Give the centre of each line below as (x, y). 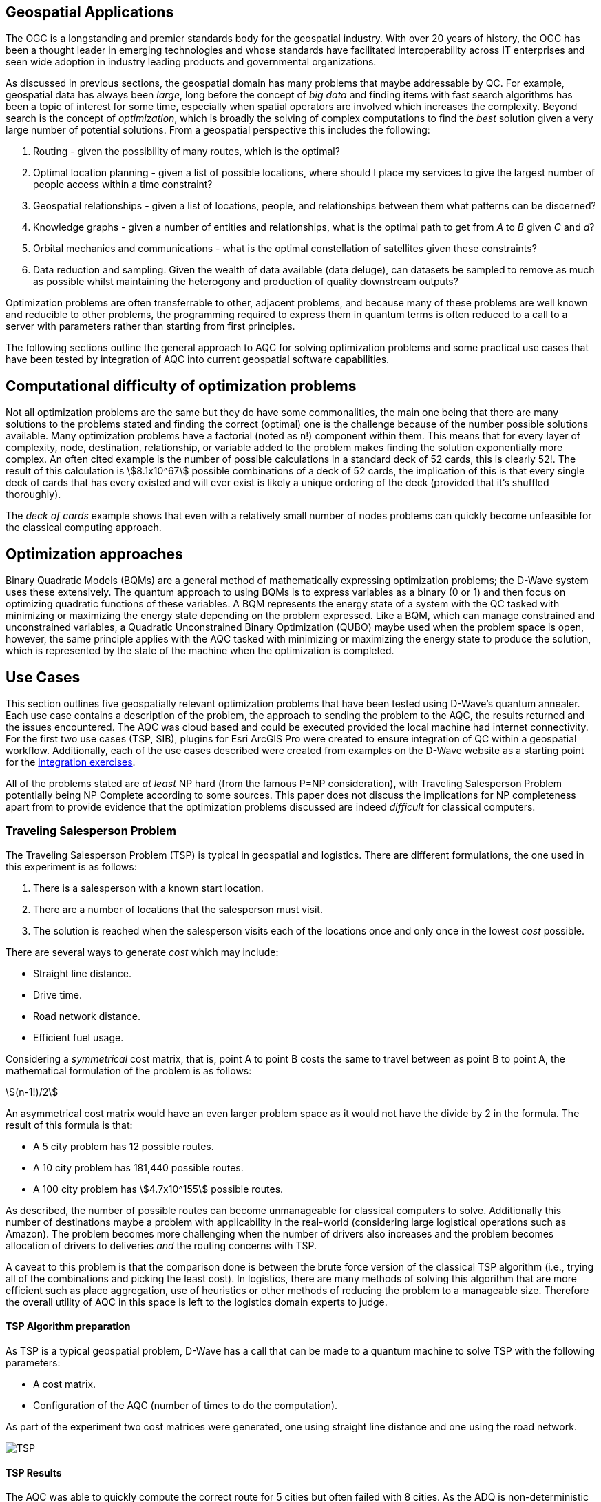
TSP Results (34, 1472)
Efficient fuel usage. (78, 1037)
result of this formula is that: (69, 1125)
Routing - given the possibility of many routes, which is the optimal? (187, 152)
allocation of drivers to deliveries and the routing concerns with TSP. (161, 1245)
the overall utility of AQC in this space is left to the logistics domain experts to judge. (197, 1302)
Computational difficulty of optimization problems (181, 386)
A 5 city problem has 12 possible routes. (124, 1146)
